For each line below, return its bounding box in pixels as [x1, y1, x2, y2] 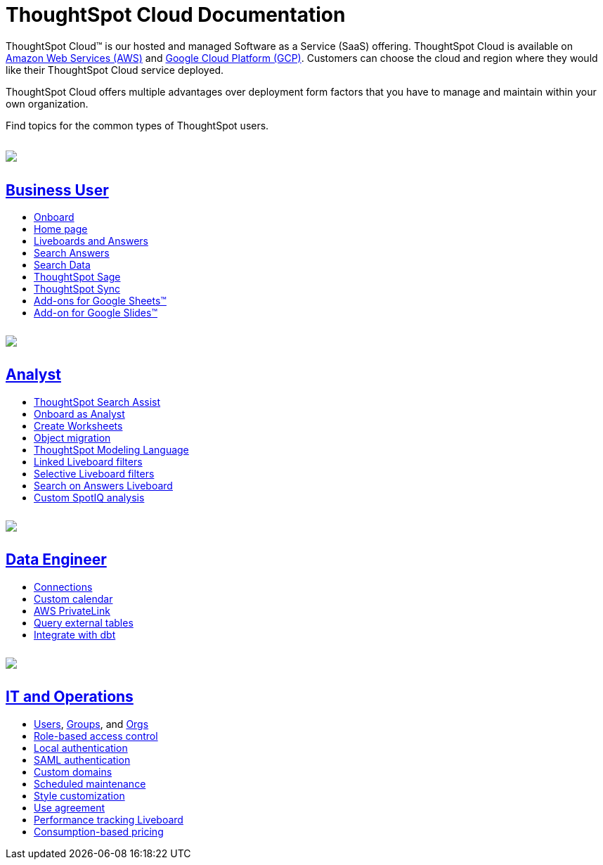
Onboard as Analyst [34, 407, 125, 420]
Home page [34, 223, 88, 236]
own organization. [6, 97, 89, 110]
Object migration [34, 431, 111, 444]
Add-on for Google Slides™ [34, 307, 157, 319]
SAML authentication [34, 753, 131, 766]
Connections [34, 580, 93, 593]
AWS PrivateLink [34, 604, 110, 617]
